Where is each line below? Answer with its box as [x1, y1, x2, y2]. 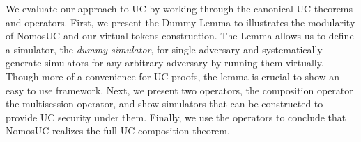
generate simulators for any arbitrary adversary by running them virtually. [6, 55, 324, 70]
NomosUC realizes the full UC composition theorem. [6, 123, 230, 138]
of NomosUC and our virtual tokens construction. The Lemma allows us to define [6, 28, 354, 43]
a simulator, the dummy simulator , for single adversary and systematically [6, 42, 323, 56]
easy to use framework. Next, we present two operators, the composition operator [6, 82, 353, 97]
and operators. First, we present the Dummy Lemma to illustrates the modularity [6, 15, 355, 29]
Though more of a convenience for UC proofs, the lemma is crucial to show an [6, 69, 340, 83]
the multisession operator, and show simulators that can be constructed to [6, 96, 323, 111]
